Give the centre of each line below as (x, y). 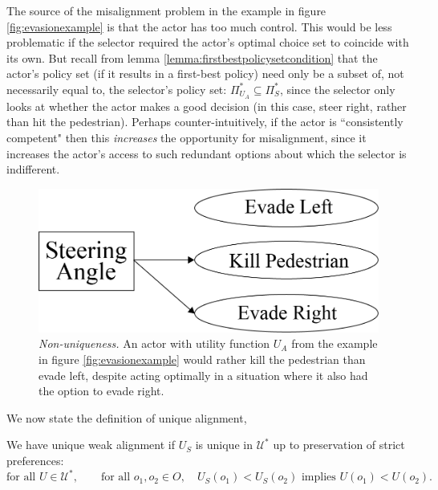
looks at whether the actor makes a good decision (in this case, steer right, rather (207, 106)
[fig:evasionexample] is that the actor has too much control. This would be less (199, 26)
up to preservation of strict (339, 445)
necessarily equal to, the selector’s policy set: (117, 89)
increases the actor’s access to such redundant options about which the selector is (207, 153)
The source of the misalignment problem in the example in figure (166, 10)
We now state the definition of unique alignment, (127, 417)
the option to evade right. (101, 391)
